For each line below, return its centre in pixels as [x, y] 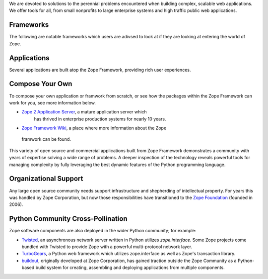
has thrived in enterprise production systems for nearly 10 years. [100, 119]
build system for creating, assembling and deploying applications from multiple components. [130, 268]
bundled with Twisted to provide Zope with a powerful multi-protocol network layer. [107, 247]
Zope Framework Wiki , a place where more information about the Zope [94, 128]
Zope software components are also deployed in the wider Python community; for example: [103, 231]
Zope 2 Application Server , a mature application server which [84, 112]
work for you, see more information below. [53, 102]
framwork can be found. [46, 139]
